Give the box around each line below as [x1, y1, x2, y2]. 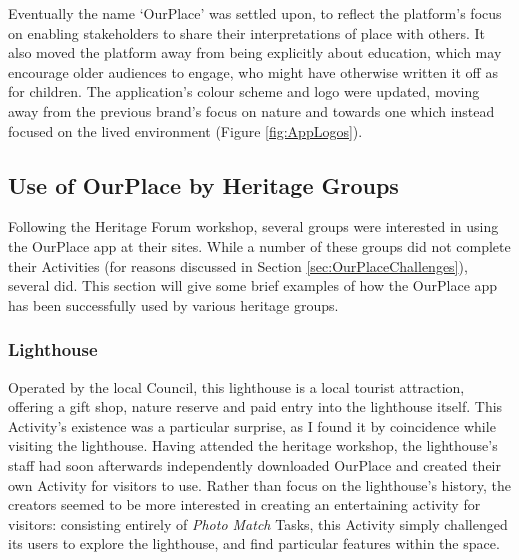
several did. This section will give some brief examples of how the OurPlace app [8, 275, 498, 296]
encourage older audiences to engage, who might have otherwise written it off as [8, 61, 498, 82]
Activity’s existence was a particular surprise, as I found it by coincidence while [8, 415, 496, 436]
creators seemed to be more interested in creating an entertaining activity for [8, 494, 481, 515]
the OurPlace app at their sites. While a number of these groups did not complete [8, 235, 511, 256]
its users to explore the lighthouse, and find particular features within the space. [8, 533, 500, 554]
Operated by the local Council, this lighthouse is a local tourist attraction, [8, 376, 465, 397]
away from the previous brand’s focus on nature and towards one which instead [8, 100, 495, 121]
